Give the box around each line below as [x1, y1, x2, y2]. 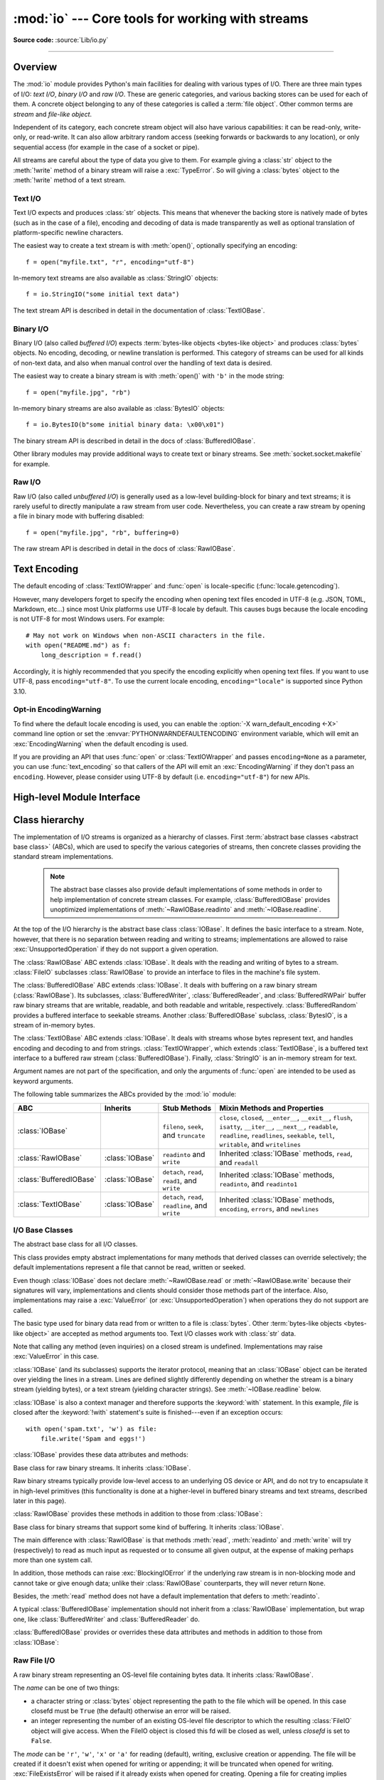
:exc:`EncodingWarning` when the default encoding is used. [13, 739, 188, 748]
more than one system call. [13, 1556, 92, 1564]
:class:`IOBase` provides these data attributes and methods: [13, 1450, 188, 1459]
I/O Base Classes [13, 1225, 73, 1235]
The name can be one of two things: [13, 1684, 120, 1692]
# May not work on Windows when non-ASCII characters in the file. [26, 631, 266, 639]
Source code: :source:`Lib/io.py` [13, 36, 109, 44]
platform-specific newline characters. [13, 228, 124, 236]
